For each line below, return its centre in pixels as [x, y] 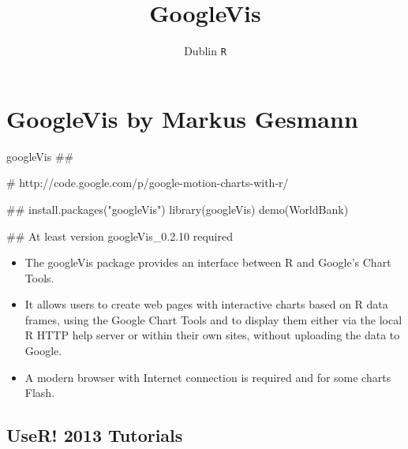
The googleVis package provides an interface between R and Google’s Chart [208, 262]
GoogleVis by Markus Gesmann [182, 118]
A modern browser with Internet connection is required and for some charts [208, 377]
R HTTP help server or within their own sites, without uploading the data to [212, 335]
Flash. [40, 393]
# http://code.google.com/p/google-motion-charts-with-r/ [148, 183]
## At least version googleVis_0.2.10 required [120, 236]
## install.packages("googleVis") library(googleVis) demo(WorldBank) [178, 209]
